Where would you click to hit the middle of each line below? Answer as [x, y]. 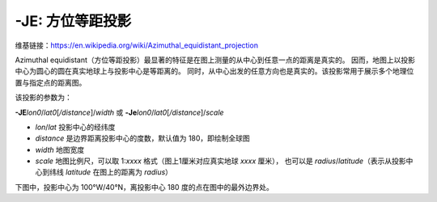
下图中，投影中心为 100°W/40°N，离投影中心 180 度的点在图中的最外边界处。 [144, 187]
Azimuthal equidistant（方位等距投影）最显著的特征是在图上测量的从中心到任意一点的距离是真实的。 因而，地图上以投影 [215, 60]
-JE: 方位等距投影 [73, 21]
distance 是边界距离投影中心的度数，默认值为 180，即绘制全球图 [142, 138]
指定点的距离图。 [57, 82]
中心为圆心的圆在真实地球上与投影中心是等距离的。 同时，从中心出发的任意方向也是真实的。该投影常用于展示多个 [204, 71]
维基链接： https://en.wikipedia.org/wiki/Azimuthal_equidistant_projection [137, 45]
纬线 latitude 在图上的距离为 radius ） [111, 172]
